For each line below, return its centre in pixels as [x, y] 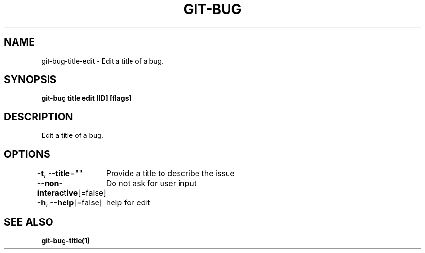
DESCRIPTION [39, 117]
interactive [57, 193]
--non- [50, 183]
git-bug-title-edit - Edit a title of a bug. [103, 61]
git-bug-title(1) [66, 240]
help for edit [128, 203]
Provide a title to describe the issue [170, 174]
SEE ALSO [29, 222]
